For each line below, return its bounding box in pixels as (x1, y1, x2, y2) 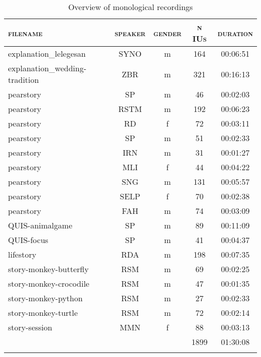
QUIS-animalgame (8, 219, 73, 231)
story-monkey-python (8, 292, 83, 304)
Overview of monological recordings (68, 1, 193, 13)
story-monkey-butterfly (8, 263, 89, 275)
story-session (8, 321, 52, 333)
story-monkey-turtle (8, 307, 78, 318)
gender (153, 27, 182, 39)
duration (217, 27, 253, 39)
